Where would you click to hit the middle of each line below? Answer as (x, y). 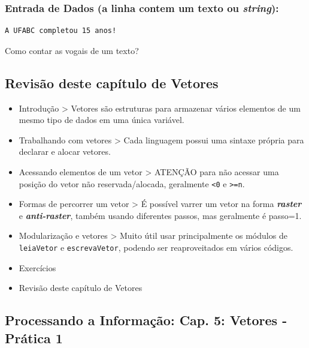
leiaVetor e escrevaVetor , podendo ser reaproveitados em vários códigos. (156, 247)
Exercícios (37, 267)
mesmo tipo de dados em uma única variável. (102, 120)
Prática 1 (34, 337)
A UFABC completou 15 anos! (61, 31)
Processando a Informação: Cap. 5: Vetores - (146, 320)
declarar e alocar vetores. (65, 151)
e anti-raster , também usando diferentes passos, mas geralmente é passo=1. (160, 215)
